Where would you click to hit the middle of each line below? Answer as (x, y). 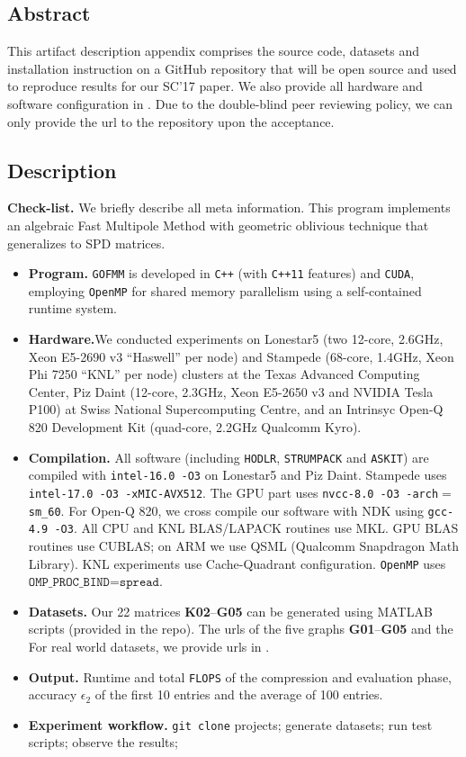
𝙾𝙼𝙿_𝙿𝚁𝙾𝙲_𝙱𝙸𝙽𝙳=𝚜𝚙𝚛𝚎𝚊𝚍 (94, 583)
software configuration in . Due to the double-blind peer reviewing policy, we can (230, 103)
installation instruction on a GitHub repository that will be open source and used (232, 68)
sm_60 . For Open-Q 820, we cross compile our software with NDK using (226, 510)
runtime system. (72, 308)
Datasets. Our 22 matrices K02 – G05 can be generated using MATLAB (230, 611)
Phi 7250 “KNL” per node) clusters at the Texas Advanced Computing (224, 374)
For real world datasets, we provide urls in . (149, 646)
